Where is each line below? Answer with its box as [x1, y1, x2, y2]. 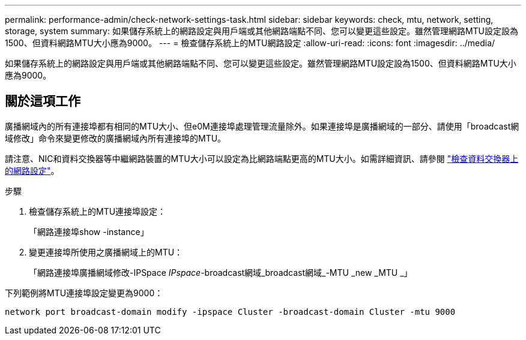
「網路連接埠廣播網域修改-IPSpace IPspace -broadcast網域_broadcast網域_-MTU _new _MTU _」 [29, 267, 413, 278]
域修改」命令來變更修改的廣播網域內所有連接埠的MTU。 [5, 133, 226, 143]
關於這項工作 [5, 94, 80, 109]
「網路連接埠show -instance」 [29, 226, 149, 237]
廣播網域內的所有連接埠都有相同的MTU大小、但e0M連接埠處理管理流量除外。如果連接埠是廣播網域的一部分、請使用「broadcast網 [5, 121, 519, 131]
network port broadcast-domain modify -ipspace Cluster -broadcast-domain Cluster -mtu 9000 [5, 306, 456, 317]
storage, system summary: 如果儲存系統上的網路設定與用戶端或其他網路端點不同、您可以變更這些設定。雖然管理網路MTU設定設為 [5, 26, 519, 36]
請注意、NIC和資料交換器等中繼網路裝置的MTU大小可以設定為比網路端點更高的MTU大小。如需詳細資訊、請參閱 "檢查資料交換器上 [5, 153, 519, 164]
